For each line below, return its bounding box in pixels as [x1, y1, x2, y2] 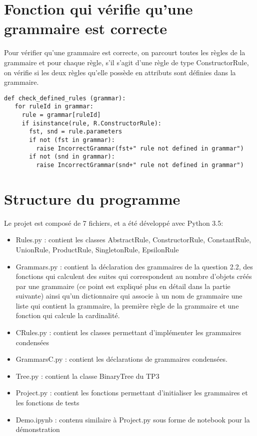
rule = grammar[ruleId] [21, 111, 101, 118]
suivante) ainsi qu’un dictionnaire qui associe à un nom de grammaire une [15, 290, 242, 301]
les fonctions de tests [15, 397, 79, 408]
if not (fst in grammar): [29, 136, 115, 143]
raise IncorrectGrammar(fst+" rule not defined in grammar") [36, 144, 244, 152]
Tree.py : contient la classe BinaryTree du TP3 [15, 370, 159, 381]
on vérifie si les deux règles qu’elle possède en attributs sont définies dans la [4, 67, 236, 77]
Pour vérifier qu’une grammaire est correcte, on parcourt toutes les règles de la [4, 47, 245, 58]
